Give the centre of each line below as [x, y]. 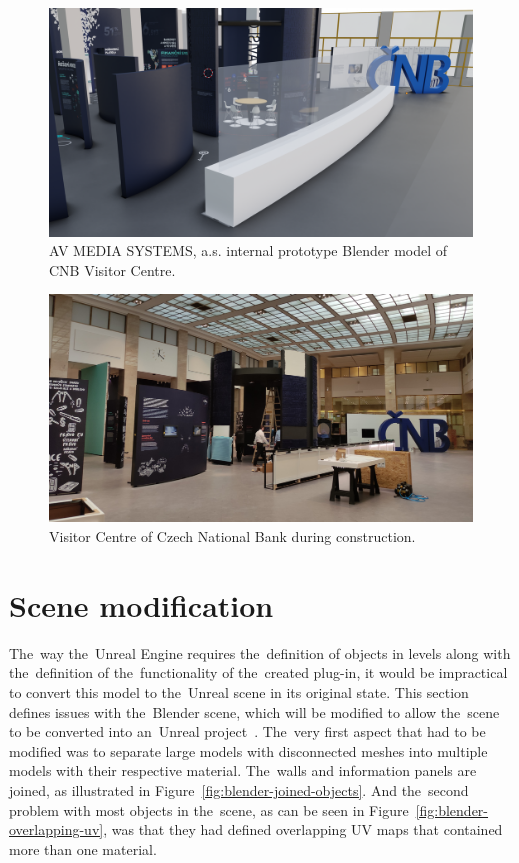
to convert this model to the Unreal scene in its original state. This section [239, 691]
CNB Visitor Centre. [112, 269]
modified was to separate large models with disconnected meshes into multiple [248, 750]
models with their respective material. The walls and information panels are [243, 770]
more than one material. [83, 848]
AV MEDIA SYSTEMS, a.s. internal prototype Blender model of [248, 250]
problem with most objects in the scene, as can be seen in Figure [209, 809]
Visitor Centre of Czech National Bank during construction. [232, 536]
